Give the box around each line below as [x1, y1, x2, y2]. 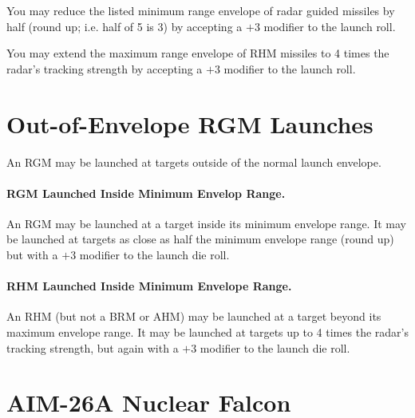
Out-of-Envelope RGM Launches [6, 107, 373, 140]
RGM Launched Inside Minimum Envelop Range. [6, 184, 286, 201]
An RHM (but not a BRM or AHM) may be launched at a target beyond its [6, 308, 381, 325]
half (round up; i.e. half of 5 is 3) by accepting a [6, 18, 243, 34]
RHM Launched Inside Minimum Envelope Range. [6, 278, 292, 294]
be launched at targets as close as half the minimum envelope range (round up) [6, 231, 394, 247]
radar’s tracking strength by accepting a [6, 60, 203, 77]
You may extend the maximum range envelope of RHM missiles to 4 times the [6, 45, 389, 61]
